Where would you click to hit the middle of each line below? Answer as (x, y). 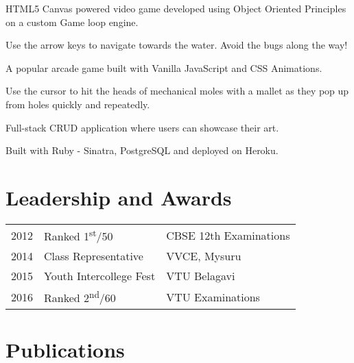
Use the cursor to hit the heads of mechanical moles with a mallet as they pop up (177, 91)
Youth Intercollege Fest (100, 276)
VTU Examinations (213, 297)
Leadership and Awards (119, 197)
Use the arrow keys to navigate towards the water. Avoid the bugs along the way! (177, 45)
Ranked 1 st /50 (79, 235)
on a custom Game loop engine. (72, 22)
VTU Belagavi (201, 276)
